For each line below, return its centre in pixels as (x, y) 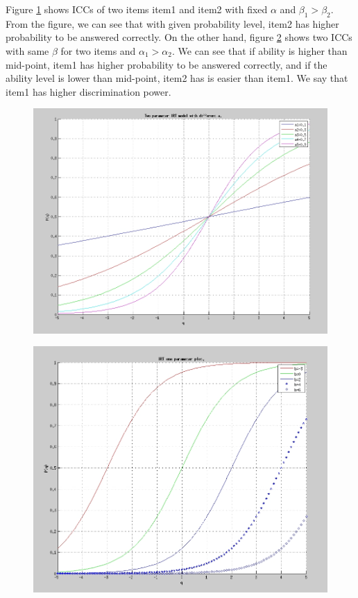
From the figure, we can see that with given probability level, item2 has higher (172, 23)
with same (27, 50)
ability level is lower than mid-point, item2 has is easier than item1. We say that (177, 78)
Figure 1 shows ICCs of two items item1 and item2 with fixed (137, 9)
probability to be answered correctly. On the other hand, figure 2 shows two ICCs (179, 37)
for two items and (98, 50)
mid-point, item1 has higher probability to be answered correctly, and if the (167, 64)
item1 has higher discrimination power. (88, 91)
